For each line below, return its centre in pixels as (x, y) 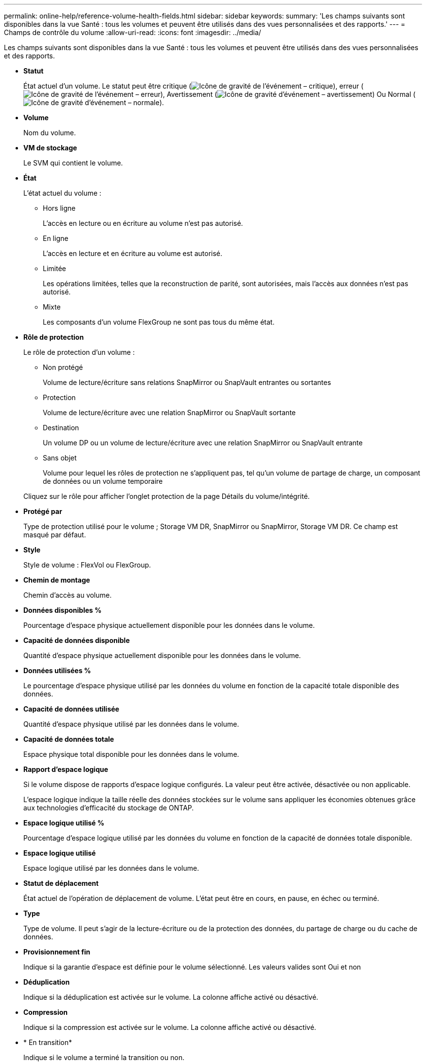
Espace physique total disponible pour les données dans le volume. (131, 754)
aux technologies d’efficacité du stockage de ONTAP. (109, 808)
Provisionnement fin (57, 952)
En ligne (56, 238)
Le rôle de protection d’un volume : (79, 352)
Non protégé (63, 367)
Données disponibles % (62, 610)
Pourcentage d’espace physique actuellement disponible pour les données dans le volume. (169, 625)
